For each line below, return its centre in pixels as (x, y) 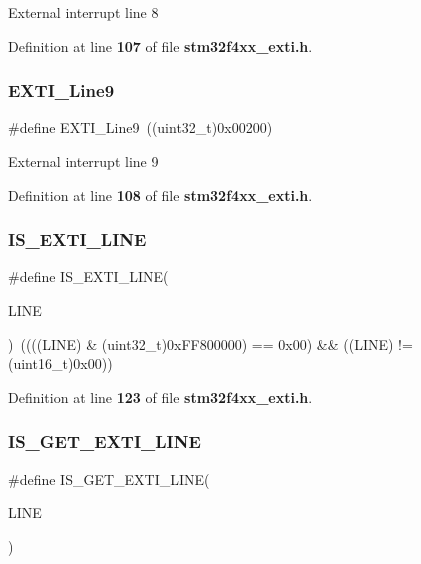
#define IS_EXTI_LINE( (88, 276)
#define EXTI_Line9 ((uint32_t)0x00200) (140, 127)
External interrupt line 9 (83, 161)
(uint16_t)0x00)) (60, 363)
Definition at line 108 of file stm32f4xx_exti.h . (160, 194)
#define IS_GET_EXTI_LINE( (109, 478)
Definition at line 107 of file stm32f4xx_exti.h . (160, 45)
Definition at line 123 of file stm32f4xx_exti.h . (160, 396)
